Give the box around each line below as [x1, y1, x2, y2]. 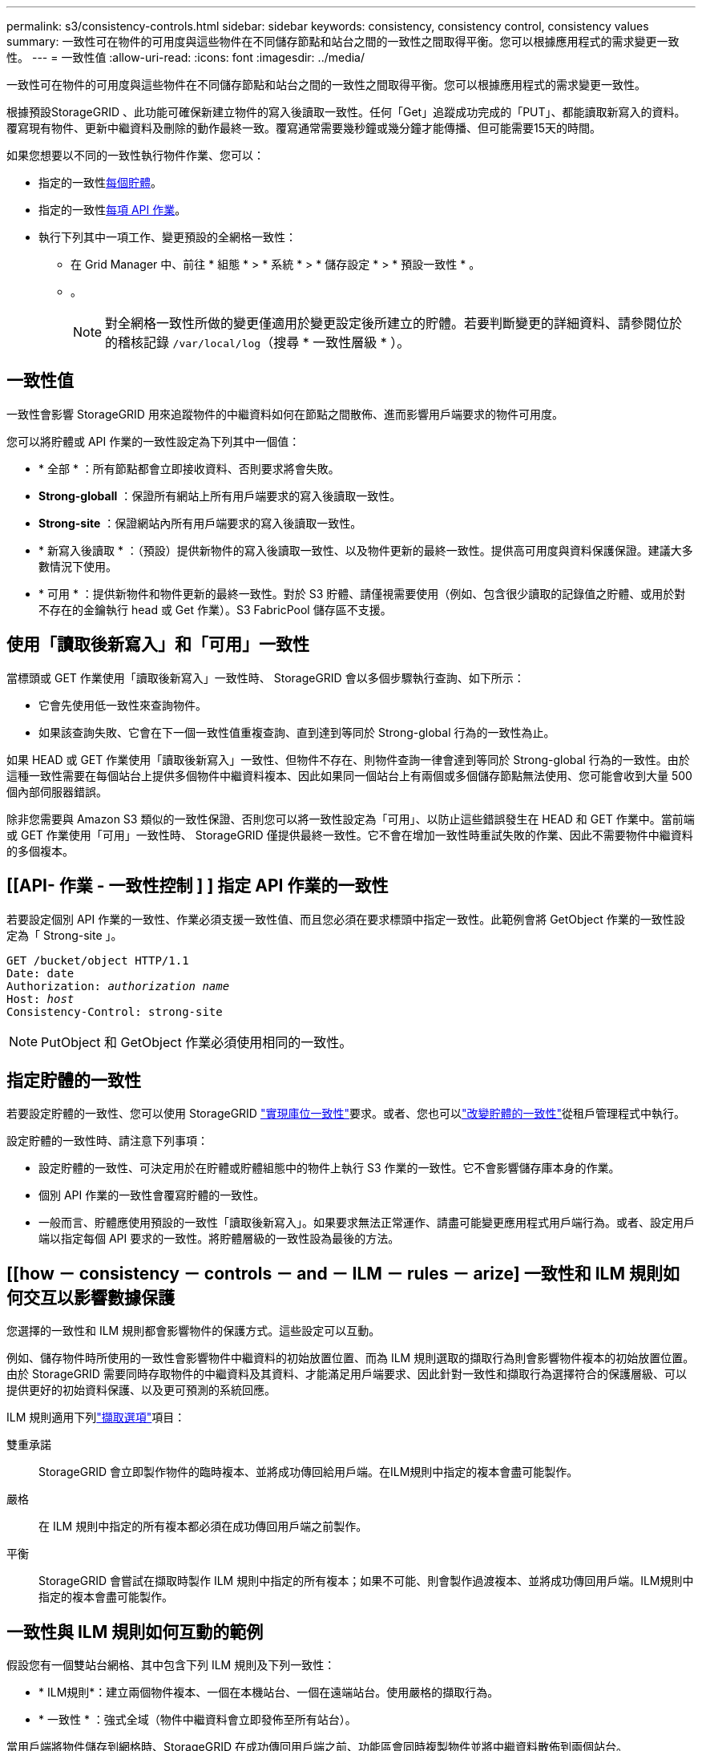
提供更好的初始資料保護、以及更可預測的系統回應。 [6, 1383, 276, 1397]
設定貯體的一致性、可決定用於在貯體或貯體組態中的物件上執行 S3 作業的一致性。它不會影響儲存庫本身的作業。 [38, 1161, 620, 1175]
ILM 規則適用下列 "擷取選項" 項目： [6, 1410, 186, 1425]
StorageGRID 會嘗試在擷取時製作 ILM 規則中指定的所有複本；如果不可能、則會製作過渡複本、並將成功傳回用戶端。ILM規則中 [38, 1574, 694, 1588]
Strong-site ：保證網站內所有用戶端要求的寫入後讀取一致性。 [38, 516, 362, 530]
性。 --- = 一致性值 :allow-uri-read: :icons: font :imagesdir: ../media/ [6, 51, 365, 64]
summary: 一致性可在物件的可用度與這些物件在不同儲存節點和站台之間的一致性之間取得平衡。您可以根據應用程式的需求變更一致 [6, 34, 680, 48]
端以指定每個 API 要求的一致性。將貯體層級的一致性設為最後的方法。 [38, 1231, 400, 1246]
